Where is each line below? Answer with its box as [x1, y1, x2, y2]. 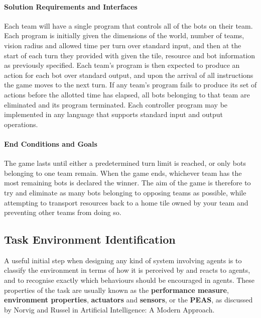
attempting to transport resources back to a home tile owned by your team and [4, 197, 248, 207]
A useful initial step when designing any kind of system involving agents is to [4, 255, 242, 265]
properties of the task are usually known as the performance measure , [4, 284, 229, 295]
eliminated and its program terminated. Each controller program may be [4, 99, 228, 110]
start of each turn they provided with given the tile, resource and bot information [4, 50, 255, 60]
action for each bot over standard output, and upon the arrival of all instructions [4, 69, 253, 80]
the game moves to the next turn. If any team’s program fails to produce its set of [4, 79, 257, 90]
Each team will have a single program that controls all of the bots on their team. [4, 20, 253, 31]
